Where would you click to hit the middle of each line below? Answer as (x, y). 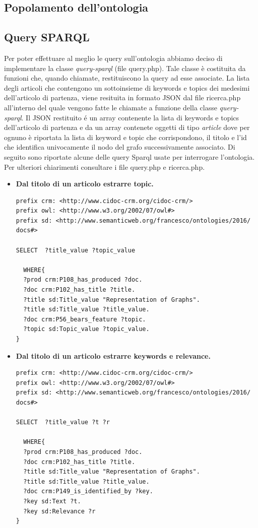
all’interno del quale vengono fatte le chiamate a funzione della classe (111, 107)
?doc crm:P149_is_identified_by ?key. (88, 491)
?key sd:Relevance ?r (59, 511)
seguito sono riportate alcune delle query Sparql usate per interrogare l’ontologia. (130, 156)
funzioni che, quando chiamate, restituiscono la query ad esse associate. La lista (127, 78)
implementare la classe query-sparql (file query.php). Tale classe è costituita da (125, 68)
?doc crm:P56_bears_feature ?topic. (85, 319)
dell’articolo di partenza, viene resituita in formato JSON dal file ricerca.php (122, 97)
